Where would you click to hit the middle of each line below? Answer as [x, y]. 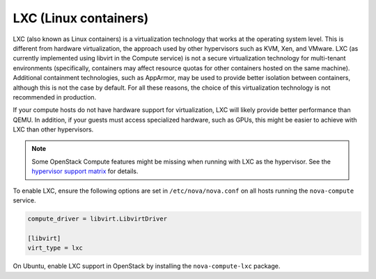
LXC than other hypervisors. [53, 129]
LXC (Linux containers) [81, 18]
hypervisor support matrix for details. [85, 171]
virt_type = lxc [55, 248]
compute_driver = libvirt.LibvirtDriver [97, 219]
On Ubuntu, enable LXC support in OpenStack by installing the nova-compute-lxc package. [147, 266]
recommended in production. [55, 97]
